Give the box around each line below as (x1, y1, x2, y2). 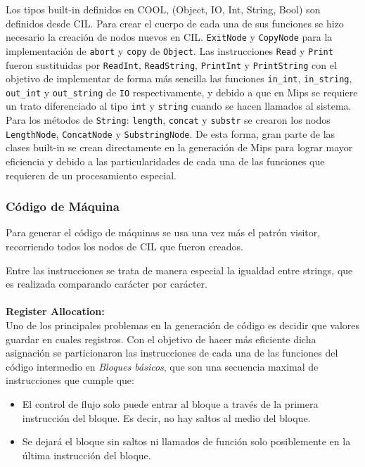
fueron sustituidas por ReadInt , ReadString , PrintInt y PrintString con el (6, 57, 337, 72)
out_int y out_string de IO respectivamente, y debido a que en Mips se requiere (6, 84, 358, 99)
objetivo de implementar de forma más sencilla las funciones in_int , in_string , (6, 71, 352, 86)
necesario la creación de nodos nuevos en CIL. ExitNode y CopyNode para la (6, 30, 333, 44)
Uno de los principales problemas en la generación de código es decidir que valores (6, 318, 359, 332)
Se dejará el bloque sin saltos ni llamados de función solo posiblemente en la (22, 434, 351, 449)
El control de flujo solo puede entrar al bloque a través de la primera (22, 396, 319, 411)
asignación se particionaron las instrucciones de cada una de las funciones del (6, 345, 338, 360)
